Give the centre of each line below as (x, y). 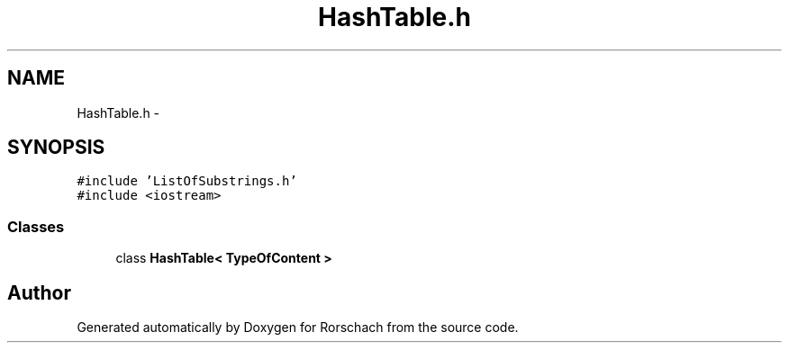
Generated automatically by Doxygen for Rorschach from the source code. (298, 328)
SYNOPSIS (56, 148)
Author (39, 292)
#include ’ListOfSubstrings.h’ (187, 181)
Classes (36, 226)
